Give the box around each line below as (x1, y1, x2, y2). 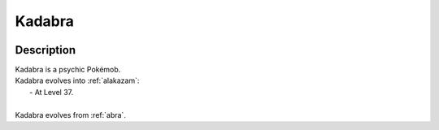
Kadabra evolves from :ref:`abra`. (15, 110, 126, 119)
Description (15, 43, 76, 57)
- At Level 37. (29, 87, 74, 97)
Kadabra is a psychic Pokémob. (15, 65, 121, 75)
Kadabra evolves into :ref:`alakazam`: (15, 76, 140, 85)
